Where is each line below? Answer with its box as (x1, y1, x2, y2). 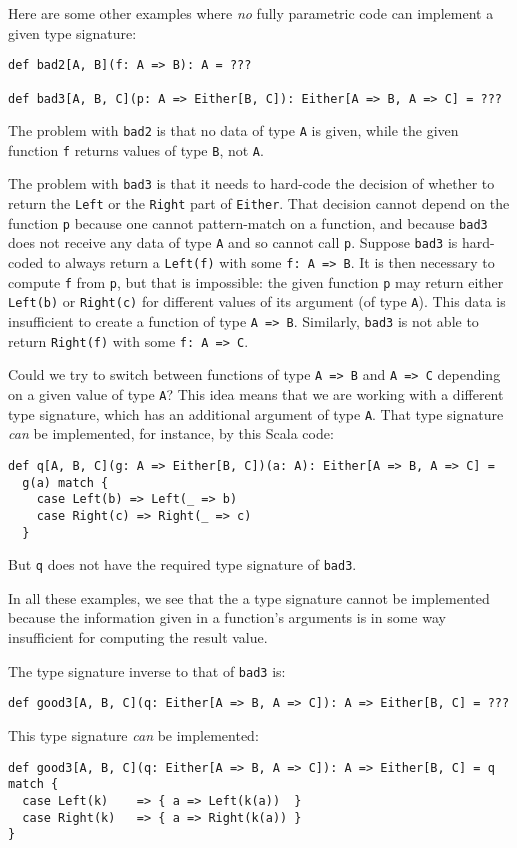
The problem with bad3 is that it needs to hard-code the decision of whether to (8, 173, 495, 194)
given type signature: (8, 22, 137, 43)
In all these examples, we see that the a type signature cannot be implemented (8, 587, 490, 608)
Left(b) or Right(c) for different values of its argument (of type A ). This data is (8, 291, 506, 312)
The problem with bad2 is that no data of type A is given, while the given (8, 120, 459, 141)
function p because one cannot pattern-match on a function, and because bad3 (8, 212, 488, 233)
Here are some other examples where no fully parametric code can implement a (8, 3, 494, 23)
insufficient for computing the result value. (8, 627, 268, 648)
